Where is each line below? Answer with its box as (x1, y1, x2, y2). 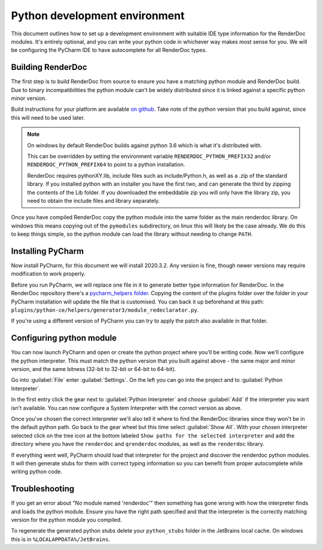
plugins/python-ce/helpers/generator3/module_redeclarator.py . (11, 306, 199, 314)
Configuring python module (11, 333, 117, 344)
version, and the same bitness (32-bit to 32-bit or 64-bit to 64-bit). (11, 366, 176, 373)
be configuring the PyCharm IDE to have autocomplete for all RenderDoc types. (11, 47, 207, 54)
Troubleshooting (11, 484, 75, 494)
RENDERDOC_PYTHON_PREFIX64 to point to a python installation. (27, 161, 185, 168)
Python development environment (11, 9, 185, 22)
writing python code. (11, 468, 63, 475)
